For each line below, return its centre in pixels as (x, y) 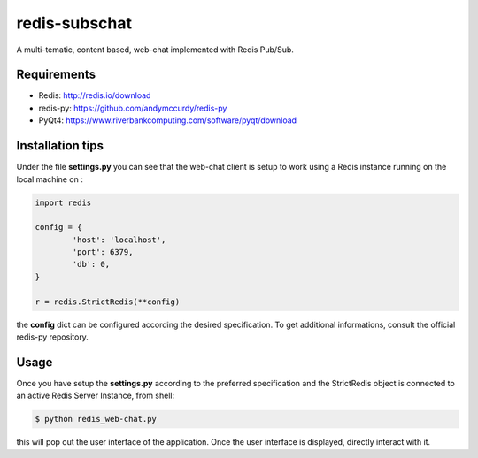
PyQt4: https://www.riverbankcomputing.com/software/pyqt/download (167, 120)
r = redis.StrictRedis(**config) (108, 302)
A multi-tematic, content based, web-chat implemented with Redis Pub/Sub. (155, 50)
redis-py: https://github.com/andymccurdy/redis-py (133, 108)
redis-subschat (74, 23)
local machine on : (50, 179)
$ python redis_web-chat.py (96, 419)
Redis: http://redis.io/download (95, 95)
